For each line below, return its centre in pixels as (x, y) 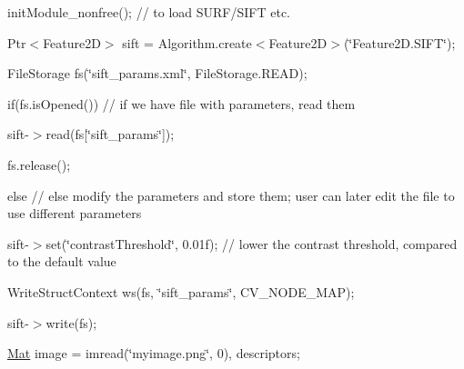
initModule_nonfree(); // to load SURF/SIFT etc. (149, 12)
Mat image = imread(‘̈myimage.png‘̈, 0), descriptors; (154, 353)
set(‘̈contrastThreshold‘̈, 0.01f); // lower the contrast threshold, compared (252, 243)
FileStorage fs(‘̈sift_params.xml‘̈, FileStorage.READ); (157, 73)
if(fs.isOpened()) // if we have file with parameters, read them (182, 103)
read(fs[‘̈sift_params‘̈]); (110, 134)
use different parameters (75, 213)
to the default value (62, 261)
